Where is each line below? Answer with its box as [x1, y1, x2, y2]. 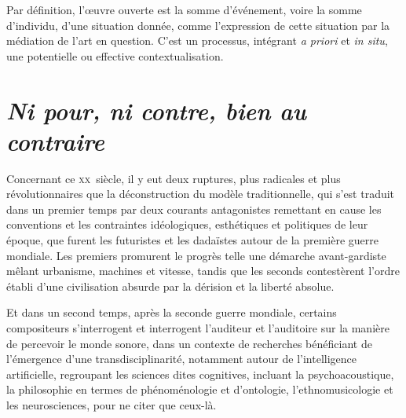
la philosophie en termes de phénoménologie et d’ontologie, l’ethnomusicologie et [6, 381, 393, 398]
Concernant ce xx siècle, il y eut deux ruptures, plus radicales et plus [6, 170, 341, 186]
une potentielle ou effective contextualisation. [6, 47, 224, 64]
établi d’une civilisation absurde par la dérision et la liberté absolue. [6, 277, 335, 294]
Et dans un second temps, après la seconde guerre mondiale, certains [6, 304, 337, 321]
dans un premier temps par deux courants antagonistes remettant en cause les [6, 200, 382, 217]
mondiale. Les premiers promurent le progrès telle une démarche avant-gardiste [6, 247, 386, 263]
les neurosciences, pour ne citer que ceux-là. [6, 397, 217, 412]
